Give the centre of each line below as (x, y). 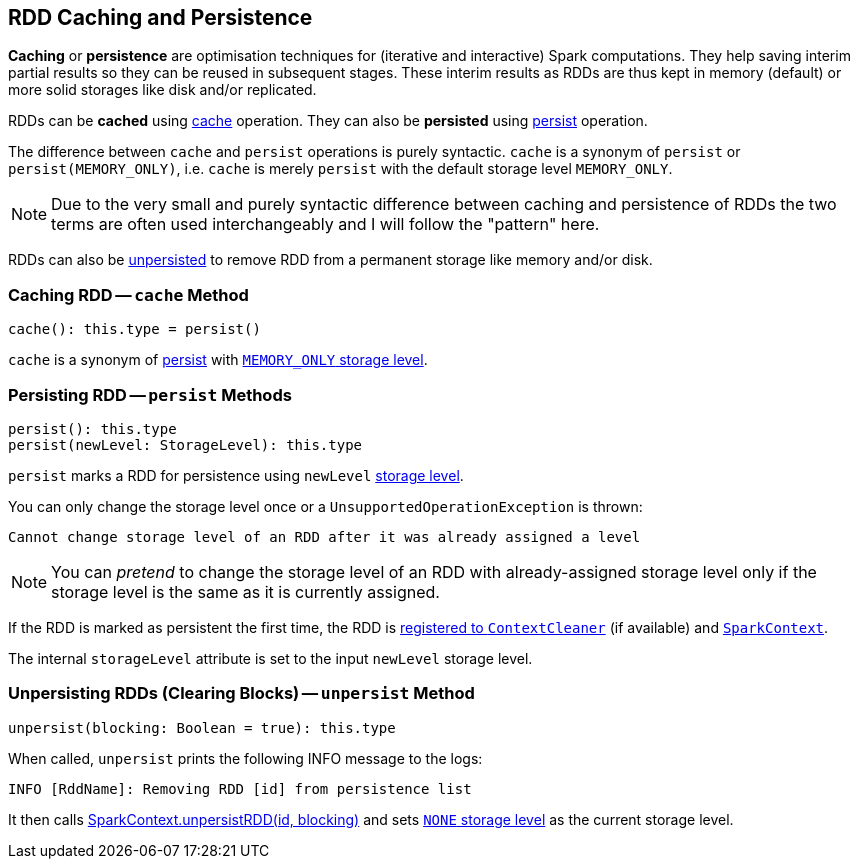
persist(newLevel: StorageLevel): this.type (185, 444)
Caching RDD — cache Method (128, 294)
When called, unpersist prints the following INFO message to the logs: (245, 758)
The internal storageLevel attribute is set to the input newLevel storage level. (270, 658)
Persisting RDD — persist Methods (150, 394)
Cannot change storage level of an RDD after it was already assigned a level (324, 536)
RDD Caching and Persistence (160, 17)
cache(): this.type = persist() (134, 329)
